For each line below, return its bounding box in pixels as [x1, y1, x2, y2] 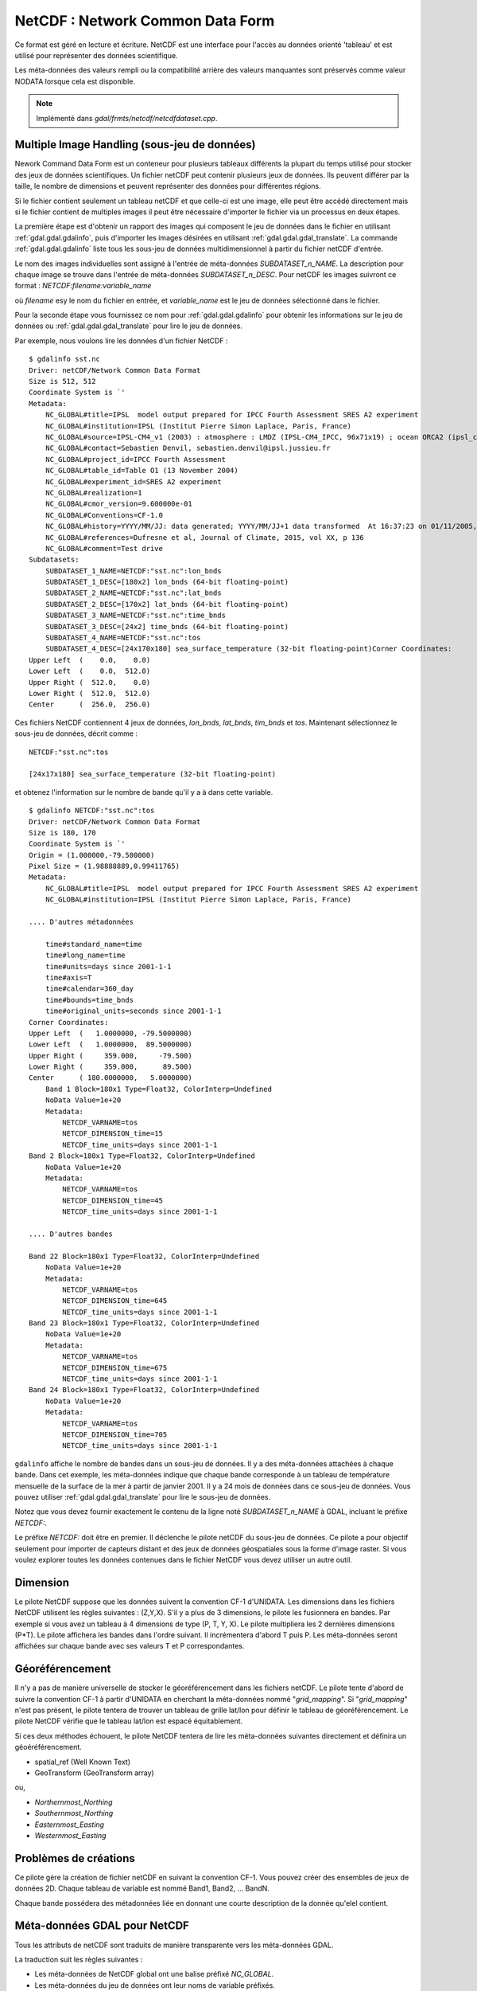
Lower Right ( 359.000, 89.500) [29, 1062, 192, 1071]
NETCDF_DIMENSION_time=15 [62, 1129, 163, 1138]
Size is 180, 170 [29, 828, 96, 837]
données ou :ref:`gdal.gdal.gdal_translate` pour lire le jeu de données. [14, 321, 242, 331]
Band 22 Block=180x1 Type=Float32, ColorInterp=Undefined [29, 1251, 260, 1261]
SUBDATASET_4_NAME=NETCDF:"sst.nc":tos [45, 633, 201, 643]
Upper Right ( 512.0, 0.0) [29, 678, 151, 686]
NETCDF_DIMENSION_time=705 [62, 1430, 168, 1439]
